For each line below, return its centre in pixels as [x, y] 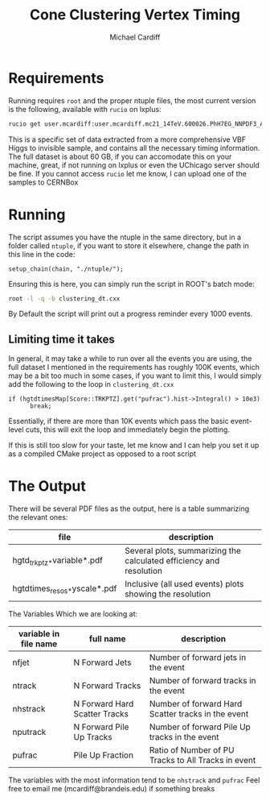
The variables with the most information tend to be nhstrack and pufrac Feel [134, 780]
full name [107, 639]
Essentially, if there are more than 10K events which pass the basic [119, 421]
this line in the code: [42, 254]
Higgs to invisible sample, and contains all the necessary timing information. [134, 147]
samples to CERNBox [43, 182]
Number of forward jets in [198, 658]
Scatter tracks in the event [199, 714]
